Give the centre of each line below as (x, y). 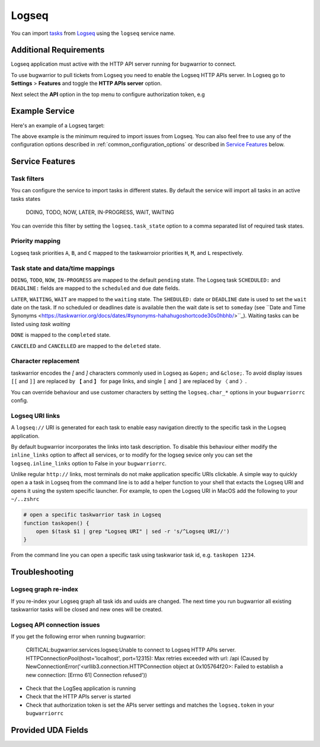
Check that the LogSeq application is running (81, 688)
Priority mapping (36, 241)
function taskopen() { (56, 523)
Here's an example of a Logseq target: (58, 125)
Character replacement (45, 361)
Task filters (28, 179)
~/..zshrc (25, 499)
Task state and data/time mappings (63, 268)
